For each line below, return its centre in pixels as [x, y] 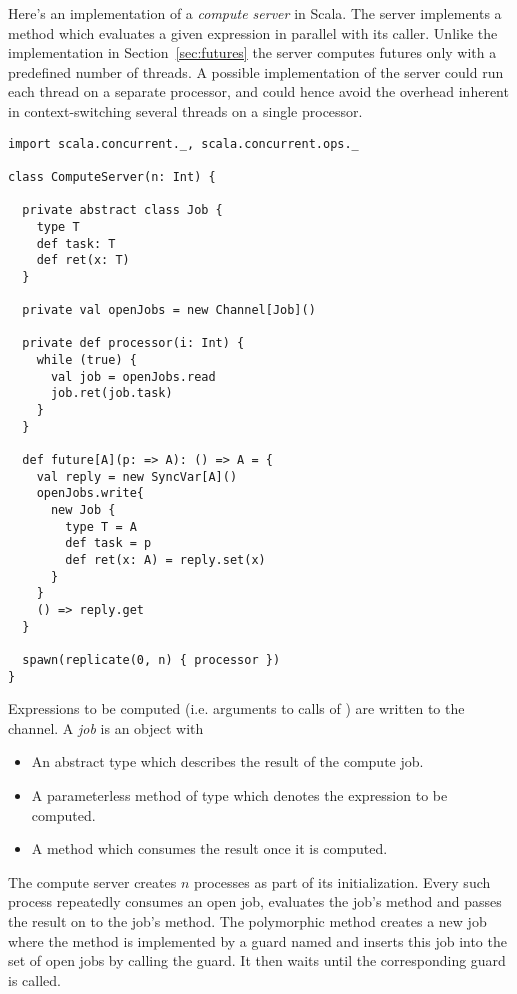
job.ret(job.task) [111, 393]
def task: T [76, 243]
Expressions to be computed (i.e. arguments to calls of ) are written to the [236, 708]
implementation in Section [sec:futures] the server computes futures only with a [252, 52]
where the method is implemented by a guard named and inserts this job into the [257, 940]
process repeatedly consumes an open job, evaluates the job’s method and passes [255, 901]
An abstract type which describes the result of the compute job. [227, 761]
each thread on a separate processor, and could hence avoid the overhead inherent [258, 91]
